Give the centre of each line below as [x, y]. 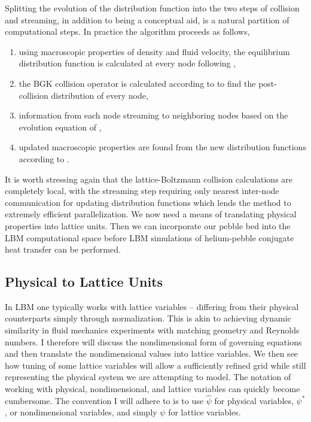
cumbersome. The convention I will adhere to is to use [104, 400]
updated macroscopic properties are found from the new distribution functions [162, 147]
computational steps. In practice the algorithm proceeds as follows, [127, 31]
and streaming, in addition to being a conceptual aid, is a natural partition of [147, 19]
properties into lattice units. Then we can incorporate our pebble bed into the [148, 225]
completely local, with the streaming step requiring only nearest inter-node [142, 191]
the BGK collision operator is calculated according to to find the [137, 83]
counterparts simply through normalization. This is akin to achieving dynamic [148, 318]
